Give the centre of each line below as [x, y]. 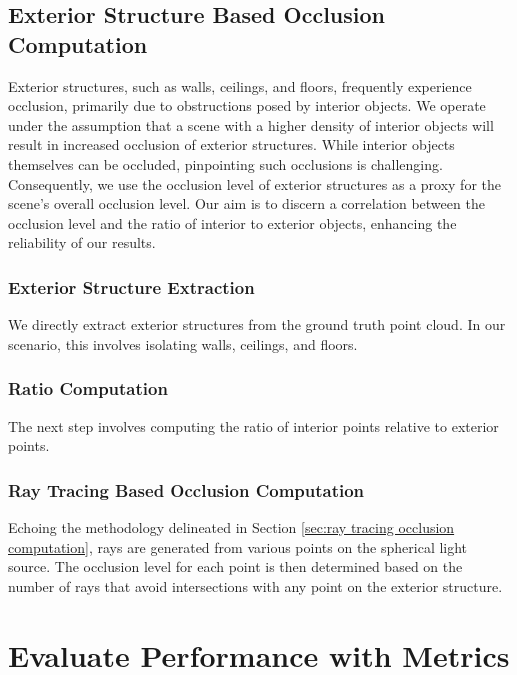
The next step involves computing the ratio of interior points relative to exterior [253, 425]
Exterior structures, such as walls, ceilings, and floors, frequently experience [240, 85]
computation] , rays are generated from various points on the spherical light [238, 546]
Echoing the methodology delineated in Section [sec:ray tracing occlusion [231, 526]
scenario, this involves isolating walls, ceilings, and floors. [183, 343]
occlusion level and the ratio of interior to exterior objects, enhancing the [232, 222]
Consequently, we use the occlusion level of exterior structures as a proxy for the [254, 183]
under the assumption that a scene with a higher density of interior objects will [251, 124]
